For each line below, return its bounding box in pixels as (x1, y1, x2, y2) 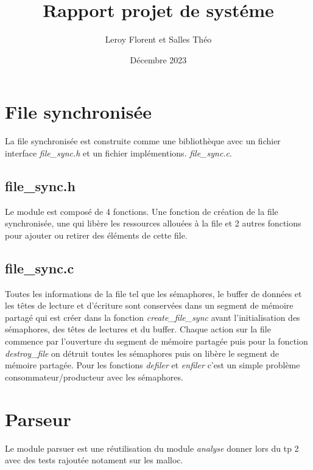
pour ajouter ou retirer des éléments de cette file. (5, 228, 188, 241)
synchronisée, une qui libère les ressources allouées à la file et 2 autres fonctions (5, 217, 301, 230)
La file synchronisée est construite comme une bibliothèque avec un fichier (5, 135, 281, 147)
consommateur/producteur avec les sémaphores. (5, 370, 183, 383)
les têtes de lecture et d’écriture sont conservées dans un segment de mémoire (5, 299, 294, 312)
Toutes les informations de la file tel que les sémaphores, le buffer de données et (5, 287, 302, 300)
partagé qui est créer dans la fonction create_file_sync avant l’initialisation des (5, 310, 300, 323)
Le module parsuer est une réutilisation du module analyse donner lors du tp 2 (5, 441, 299, 454)
